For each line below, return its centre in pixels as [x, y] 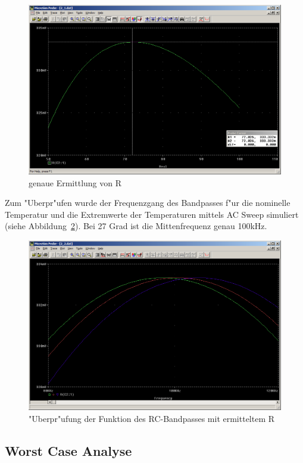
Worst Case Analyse [68, 450]
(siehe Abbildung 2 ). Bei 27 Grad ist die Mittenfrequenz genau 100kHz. [136, 226]
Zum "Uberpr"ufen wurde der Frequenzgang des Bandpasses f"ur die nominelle [148, 203]
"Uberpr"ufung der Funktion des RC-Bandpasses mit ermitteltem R [152, 418]
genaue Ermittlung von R [75, 182]
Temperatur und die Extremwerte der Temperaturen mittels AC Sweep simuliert [152, 214]
